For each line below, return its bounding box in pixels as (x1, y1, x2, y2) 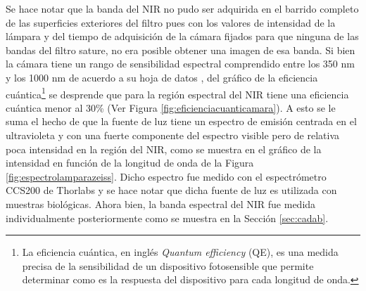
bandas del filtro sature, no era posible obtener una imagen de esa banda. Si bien (6, 42, 355, 57)
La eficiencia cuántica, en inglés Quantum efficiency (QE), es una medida (22, 245, 339, 259)
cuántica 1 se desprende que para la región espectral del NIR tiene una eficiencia (6, 84, 349, 101)
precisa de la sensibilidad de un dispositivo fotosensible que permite (22, 258, 314, 273)
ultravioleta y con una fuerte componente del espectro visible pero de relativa (6, 128, 340, 142)
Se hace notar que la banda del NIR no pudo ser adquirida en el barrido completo (6, 1, 359, 15)
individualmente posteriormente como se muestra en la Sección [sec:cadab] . (6, 210, 329, 225)
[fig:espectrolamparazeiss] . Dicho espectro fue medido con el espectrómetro (6, 169, 327, 183)
